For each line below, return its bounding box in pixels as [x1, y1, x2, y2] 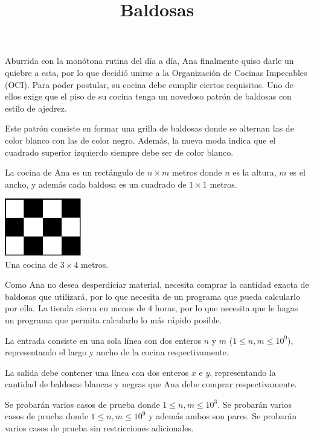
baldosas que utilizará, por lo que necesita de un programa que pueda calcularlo [5, 290, 300, 302]
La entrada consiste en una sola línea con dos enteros [5, 334, 201, 346]
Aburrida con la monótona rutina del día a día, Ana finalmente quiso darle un [5, 54, 294, 67]
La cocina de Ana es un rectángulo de [5, 166, 145, 179]
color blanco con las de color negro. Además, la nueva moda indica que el [5, 133, 276, 146]
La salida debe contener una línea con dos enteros [5, 366, 189, 378]
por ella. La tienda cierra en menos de [5, 302, 146, 314]
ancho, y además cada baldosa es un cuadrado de [5, 177, 187, 190]
